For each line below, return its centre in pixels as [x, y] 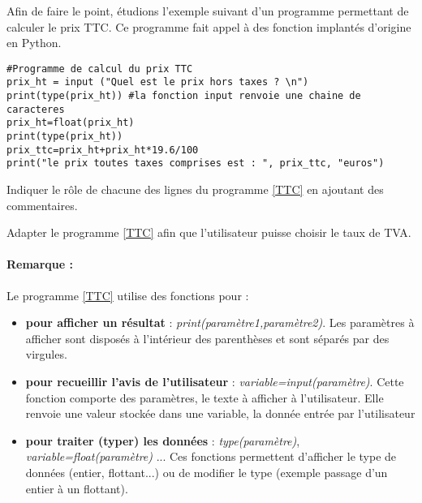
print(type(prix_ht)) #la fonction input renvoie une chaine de [184, 96]
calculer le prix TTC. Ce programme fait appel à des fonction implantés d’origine [209, 26]
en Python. [34, 43]
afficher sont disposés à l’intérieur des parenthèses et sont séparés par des [207, 338]
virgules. [46, 354]
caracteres [36, 109]
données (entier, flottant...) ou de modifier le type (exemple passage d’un [207, 472]
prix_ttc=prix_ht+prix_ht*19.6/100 [103, 150]
